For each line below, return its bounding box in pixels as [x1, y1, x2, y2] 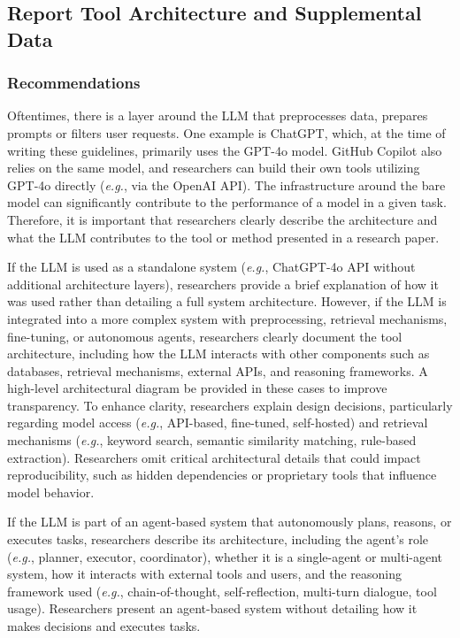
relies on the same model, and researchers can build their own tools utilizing [7, 158, 420, 177]
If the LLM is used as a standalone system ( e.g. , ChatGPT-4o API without [7, 258, 416, 276]
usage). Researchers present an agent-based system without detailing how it [7, 599, 418, 618]
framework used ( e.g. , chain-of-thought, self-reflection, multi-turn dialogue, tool [7, 581, 437, 600]
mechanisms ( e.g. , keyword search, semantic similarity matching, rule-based [7, 431, 417, 450]
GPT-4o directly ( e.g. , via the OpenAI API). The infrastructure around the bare [7, 175, 446, 194]
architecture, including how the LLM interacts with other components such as [7, 344, 430, 363]
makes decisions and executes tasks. [7, 617, 201, 635]
